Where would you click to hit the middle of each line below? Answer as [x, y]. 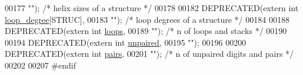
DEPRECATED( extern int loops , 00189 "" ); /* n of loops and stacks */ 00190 [146, 31]
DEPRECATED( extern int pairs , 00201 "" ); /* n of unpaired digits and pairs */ [149, 54]
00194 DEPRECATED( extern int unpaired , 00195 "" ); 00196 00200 [126, 42]
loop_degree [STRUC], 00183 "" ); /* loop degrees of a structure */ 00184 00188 [147, 19]
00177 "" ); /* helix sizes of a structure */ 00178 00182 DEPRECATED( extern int [152, 8]
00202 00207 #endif [40, 65]
